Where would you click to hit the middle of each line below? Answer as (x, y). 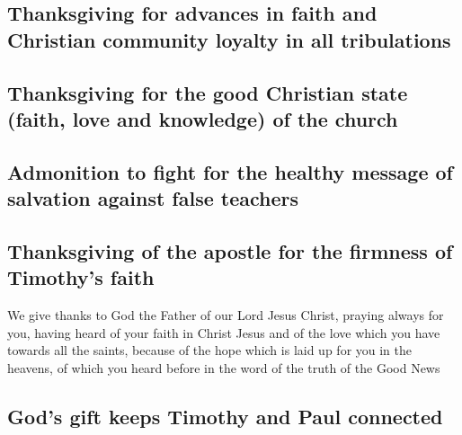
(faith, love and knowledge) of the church (203, 118)
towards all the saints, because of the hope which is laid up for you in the (210, 350)
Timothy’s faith (81, 277)
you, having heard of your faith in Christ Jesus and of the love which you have (224, 332)
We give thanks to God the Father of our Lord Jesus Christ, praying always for (226, 315)
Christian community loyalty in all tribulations (229, 39)
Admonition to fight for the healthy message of (230, 171)
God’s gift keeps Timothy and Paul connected (225, 416)
